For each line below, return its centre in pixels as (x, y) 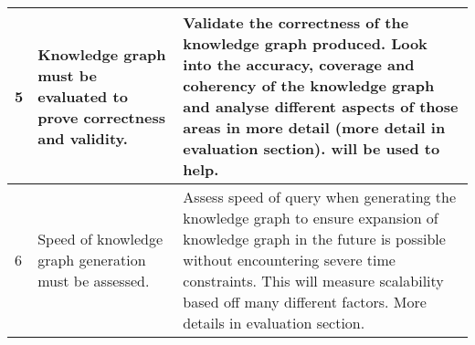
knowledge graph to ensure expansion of (311, 218)
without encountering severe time (289, 260)
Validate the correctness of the (296, 22)
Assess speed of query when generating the (320, 197)
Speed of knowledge (100, 239)
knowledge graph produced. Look (305, 43)
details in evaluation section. (274, 323)
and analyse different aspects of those (321, 106)
